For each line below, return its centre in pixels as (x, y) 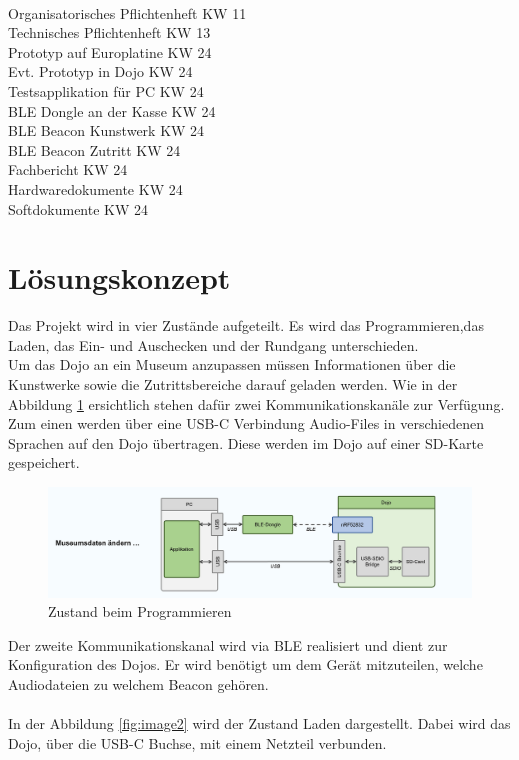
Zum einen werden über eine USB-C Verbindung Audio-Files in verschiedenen (246, 423)
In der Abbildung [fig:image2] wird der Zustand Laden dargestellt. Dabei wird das (259, 723)
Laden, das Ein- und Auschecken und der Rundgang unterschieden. (213, 344)
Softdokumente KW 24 (78, 208)
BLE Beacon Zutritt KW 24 (94, 149)
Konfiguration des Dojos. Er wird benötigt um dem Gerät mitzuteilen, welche (245, 664)
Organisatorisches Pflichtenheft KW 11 (127, 12)
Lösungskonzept (119, 277)
